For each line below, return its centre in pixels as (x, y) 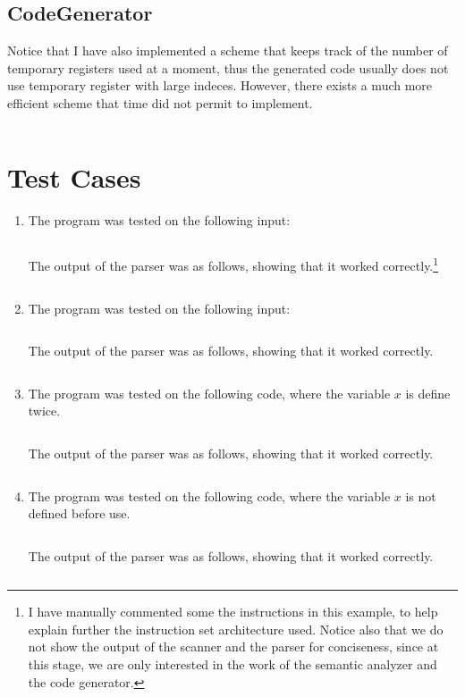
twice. (44, 411)
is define (428, 393)
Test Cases (74, 176)
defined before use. (79, 513)
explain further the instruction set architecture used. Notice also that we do (236, 629)
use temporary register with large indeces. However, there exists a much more (220, 85)
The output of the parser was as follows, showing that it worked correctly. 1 (233, 264)
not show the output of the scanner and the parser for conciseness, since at (233, 647)
